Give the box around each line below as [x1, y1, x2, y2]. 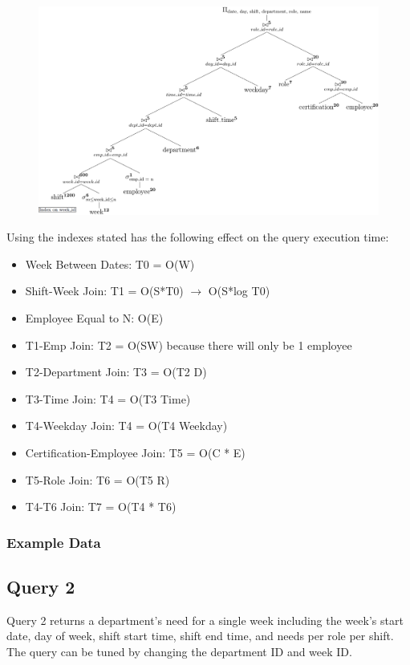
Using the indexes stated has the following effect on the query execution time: [6, 229, 389, 245]
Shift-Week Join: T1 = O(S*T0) [25, 282, 184, 299]
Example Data [6, 532, 101, 552]
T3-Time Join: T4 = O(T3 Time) [25, 390, 191, 407]
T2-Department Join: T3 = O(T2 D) [25, 363, 207, 380]
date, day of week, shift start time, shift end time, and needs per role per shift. [6, 627, 394, 644]
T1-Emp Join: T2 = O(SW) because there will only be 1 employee [25, 336, 352, 353]
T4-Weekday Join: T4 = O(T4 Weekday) [25, 417, 228, 434]
